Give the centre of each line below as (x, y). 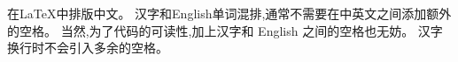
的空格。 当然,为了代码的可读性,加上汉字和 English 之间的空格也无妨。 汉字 (225, 30)
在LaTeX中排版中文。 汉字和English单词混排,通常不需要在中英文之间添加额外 (229, 13)
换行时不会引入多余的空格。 (88, 48)
